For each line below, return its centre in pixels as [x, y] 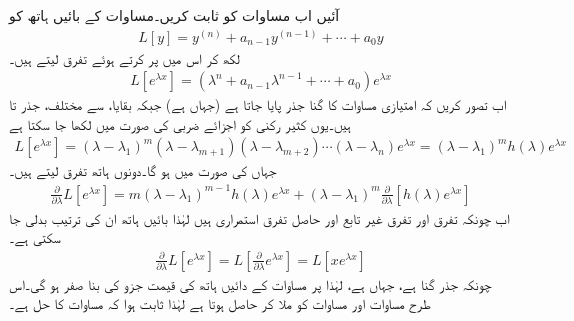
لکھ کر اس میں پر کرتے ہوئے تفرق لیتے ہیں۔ [125, 57]
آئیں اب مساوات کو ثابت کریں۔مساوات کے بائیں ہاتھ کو [174, 15]
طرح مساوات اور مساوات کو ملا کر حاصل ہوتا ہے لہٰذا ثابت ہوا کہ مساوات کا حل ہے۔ [220, 303]
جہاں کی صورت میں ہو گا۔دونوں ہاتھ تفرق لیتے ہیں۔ [143, 170]
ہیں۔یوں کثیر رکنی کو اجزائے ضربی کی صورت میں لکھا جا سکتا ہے [180, 123]
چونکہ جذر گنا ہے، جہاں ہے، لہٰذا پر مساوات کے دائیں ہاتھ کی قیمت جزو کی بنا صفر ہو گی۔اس [250, 283]
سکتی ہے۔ [35, 237]
